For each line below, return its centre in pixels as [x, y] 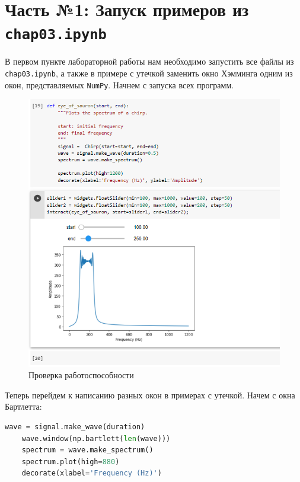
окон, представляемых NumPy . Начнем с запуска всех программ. [119, 84]
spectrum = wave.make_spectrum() [87, 450]
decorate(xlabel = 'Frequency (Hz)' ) [92, 473]
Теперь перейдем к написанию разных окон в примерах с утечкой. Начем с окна [150, 395]
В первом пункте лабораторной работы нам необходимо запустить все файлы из [149, 61]
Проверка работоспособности [81, 375]
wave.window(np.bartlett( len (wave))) [96, 438]
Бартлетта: [23, 406]
